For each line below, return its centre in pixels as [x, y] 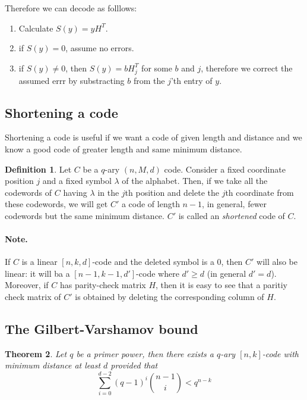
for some [157, 68]
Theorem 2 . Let [36, 353]
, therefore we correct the [247, 68]
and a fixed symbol [77, 181]
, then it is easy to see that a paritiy [221, 285]
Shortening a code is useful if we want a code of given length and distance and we [153, 137]
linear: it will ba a [37, 273]
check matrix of [33, 297]
